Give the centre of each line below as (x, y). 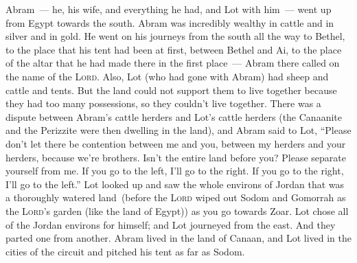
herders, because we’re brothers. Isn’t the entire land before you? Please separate (176, 157)
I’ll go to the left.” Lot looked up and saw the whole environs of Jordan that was (175, 184)
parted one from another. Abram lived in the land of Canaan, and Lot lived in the (179, 238)
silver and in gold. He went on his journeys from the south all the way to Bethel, (175, 36)
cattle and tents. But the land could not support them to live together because (171, 90)
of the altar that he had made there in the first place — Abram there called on (173, 63)
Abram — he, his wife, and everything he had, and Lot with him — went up (169, 9)
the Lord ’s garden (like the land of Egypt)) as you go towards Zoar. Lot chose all (177, 210)
